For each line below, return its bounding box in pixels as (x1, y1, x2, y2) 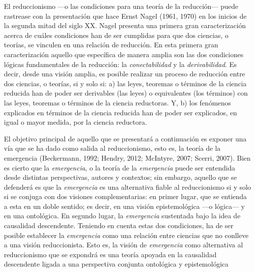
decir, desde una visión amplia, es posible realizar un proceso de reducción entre (4, 68, 245, 79)
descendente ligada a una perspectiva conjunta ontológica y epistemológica (4, 259, 229, 269)
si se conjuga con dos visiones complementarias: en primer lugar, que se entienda (4, 191, 247, 202)
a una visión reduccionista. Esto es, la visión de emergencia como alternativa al (4, 239, 243, 250)
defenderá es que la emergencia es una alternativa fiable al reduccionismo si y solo (4, 181, 251, 192)
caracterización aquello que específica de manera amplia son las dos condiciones (4, 49, 244, 59)
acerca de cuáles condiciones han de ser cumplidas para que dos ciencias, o (4, 30, 228, 40)
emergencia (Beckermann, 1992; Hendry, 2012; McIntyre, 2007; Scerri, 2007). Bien (4, 152, 251, 163)
